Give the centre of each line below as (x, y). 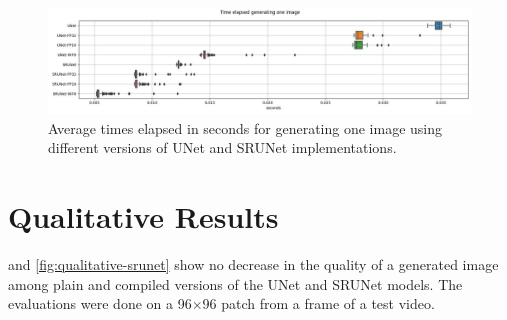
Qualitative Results (143, 215)
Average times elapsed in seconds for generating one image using (245, 127)
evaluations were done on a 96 (100, 303)
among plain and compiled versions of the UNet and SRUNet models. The (235, 283)
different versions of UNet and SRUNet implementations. (222, 147)
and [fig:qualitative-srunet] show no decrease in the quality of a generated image (253, 263)
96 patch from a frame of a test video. (318, 303)
